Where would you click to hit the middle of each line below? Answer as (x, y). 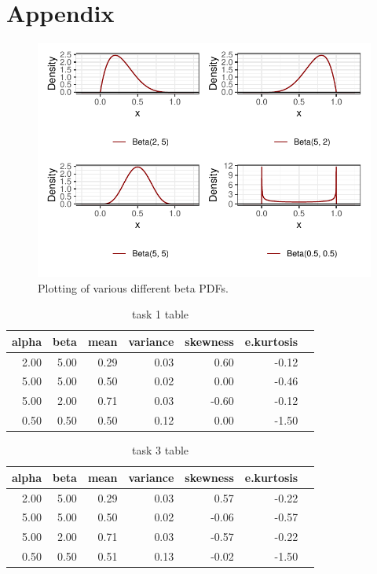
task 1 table (161, 314)
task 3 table (161, 450)
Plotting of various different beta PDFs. (133, 287)
